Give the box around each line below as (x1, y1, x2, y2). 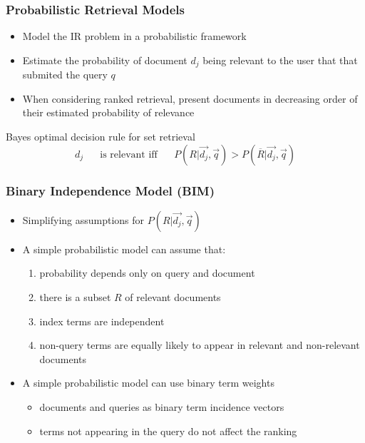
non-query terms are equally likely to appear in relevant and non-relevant (39, 337, 360, 352)
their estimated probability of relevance (22, 105, 195, 120)
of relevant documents (125, 290, 221, 305)
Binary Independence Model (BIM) (6, 181, 215, 199)
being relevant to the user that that (202, 52, 358, 67)
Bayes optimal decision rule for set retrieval (6, 129, 195, 144)
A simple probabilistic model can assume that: (22, 241, 226, 256)
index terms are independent (39, 313, 165, 328)
